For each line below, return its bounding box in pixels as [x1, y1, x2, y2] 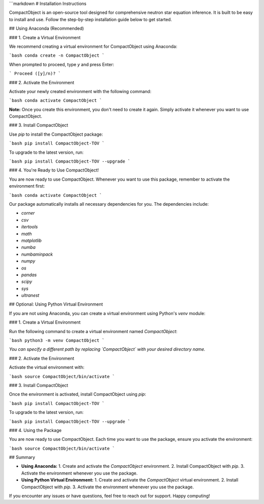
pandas [21, 272, 37, 278]
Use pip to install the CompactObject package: [9, 131, 103, 137]
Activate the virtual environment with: [9, 364, 85, 370]
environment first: [9, 183, 45, 189]
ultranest [21, 292, 40, 298]
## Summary [9, 455, 35, 460]
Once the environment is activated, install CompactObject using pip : [9, 391, 146, 397]
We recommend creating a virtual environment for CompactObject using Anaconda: [9, 43, 177, 49]
